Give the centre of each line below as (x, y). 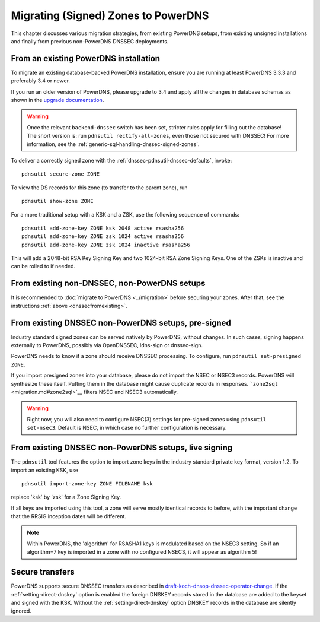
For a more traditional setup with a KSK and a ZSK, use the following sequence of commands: (125, 214)
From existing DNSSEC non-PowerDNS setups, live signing (122, 448)
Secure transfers (43, 572)
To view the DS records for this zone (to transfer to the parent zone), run (99, 188)
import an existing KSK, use (45, 470)
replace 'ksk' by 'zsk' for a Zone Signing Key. (66, 497)
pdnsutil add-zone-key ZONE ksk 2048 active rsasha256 (103, 228)
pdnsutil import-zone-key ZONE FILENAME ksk (87, 483)
